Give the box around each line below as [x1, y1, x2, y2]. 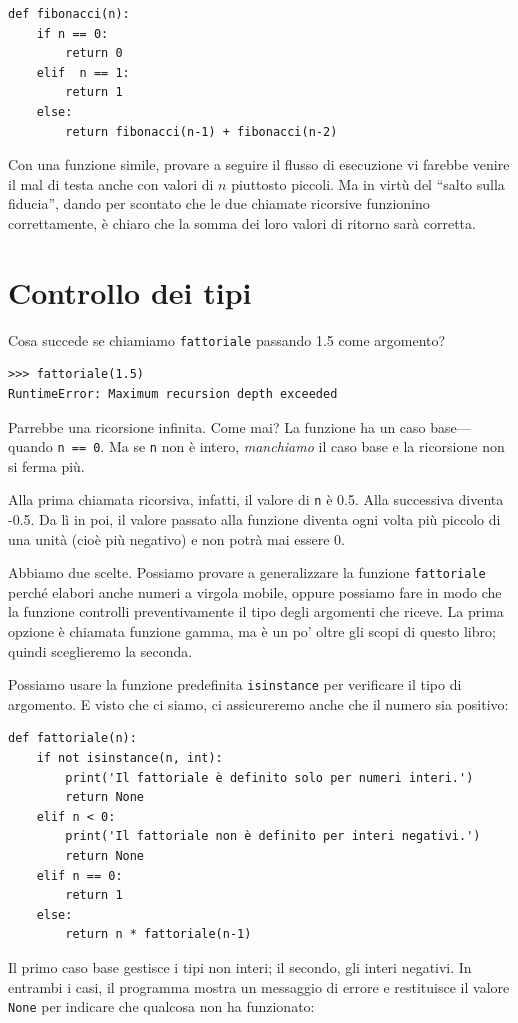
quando [8, 436, 53, 457]
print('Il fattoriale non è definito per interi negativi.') [65, 829, 481, 844]
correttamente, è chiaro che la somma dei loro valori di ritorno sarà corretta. [8, 212, 476, 233]
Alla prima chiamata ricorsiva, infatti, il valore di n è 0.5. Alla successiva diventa [8, 489, 504, 510]
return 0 [65, 46, 123, 61]
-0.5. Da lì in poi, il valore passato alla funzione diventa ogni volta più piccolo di [8, 509, 501, 529]
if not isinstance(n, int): [36, 751, 223, 766]
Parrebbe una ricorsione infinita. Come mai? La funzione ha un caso [8, 416, 426, 437]
